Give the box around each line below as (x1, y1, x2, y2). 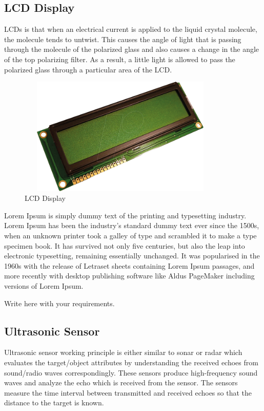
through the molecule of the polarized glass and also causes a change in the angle (4, 44, 259, 54)
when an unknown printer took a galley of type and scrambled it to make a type (4, 230, 257, 240)
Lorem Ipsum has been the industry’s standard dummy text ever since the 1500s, (4, 220, 259, 231)
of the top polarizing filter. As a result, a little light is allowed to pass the (4, 53, 235, 64)
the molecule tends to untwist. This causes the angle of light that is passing (4, 33, 241, 44)
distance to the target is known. (4, 397, 104, 408)
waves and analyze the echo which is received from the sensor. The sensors (4, 377, 238, 388)
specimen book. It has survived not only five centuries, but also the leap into (4, 240, 245, 251)
